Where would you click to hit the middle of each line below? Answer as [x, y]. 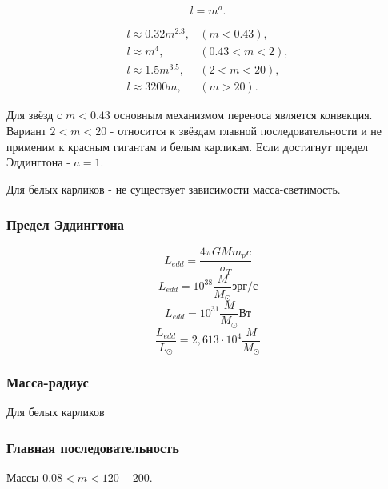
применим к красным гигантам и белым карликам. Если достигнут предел [187, 146]
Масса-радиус [48, 382]
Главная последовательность [93, 447]
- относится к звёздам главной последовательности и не [246, 131]
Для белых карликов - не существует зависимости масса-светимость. [174, 188]
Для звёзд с [34, 115]
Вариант [26, 131]
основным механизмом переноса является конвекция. [243, 115]
